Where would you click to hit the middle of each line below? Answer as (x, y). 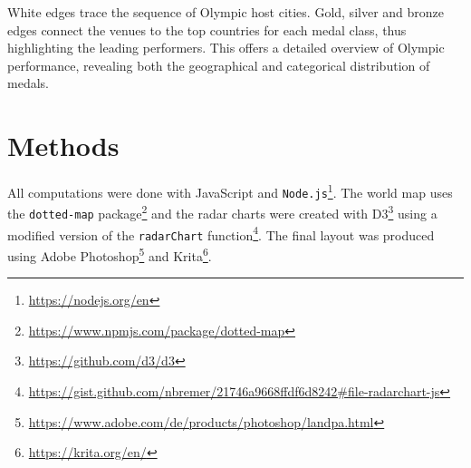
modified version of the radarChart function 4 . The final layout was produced (221, 233)
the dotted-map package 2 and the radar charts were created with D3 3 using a (222, 212)
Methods (63, 146)
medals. (28, 83)
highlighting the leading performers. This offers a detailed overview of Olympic (226, 48)
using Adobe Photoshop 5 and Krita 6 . (110, 254)
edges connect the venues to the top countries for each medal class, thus (207, 29)
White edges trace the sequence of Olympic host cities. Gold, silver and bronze (226, 12)
